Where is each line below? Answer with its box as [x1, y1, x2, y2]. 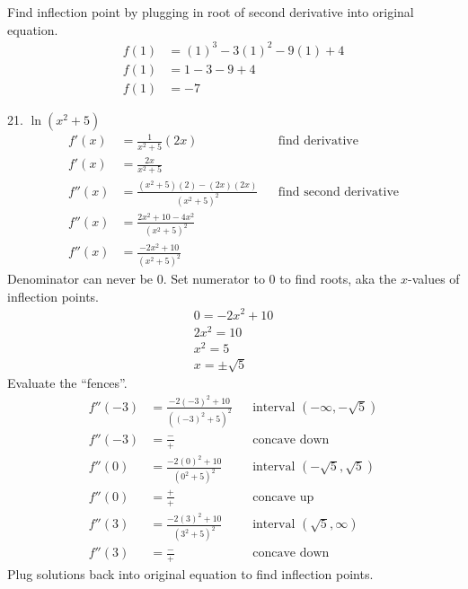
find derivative [278, 135, 358, 148]
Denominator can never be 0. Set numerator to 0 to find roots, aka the [7, 269, 397, 288]
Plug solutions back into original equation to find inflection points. [7, 565, 374, 584]
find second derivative [278, 185, 400, 198]
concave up [252, 490, 314, 504]
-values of [407, 269, 460, 288]
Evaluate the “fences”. [7, 374, 128, 392]
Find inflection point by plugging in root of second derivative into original [7, 3, 414, 21]
